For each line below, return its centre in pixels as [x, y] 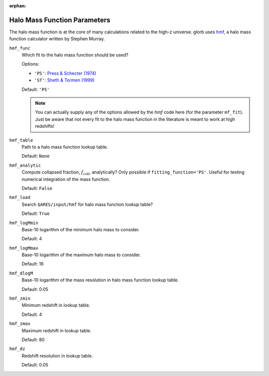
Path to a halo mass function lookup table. [65, 147]
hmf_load [20, 197]
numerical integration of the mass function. [66, 179]
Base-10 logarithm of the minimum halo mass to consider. [81, 229]
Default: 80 [33, 339]
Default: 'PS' [36, 89]
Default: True [36, 213]
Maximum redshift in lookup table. [57, 330]
